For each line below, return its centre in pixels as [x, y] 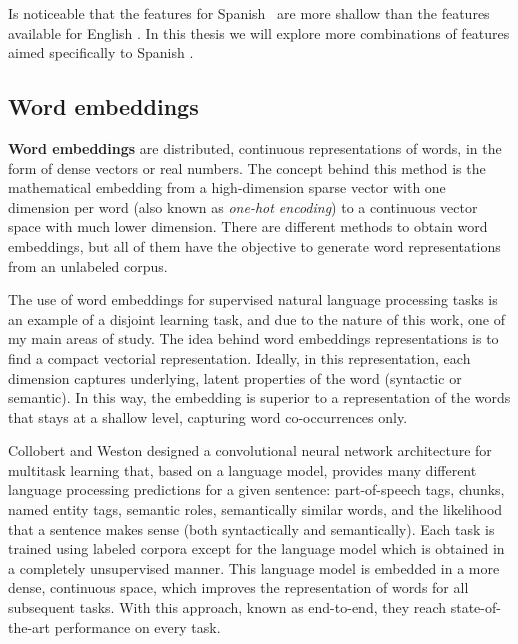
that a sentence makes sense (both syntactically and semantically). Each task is [251, 528]
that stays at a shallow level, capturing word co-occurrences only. [208, 416]
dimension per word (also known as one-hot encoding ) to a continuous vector [243, 206]
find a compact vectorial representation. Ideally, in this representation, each [239, 357]
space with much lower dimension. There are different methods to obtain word [248, 226]
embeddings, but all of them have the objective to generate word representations [254, 245]
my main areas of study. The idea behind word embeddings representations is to [253, 338]
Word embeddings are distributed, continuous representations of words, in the [255, 147]
